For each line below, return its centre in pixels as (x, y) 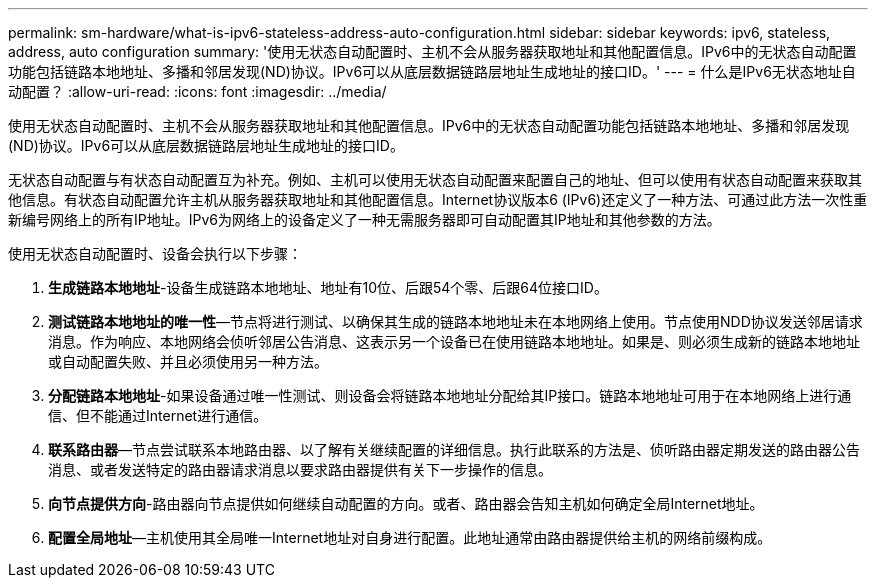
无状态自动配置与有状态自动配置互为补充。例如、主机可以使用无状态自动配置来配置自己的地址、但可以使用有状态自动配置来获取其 (435, 179)
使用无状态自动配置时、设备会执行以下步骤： (155, 253)
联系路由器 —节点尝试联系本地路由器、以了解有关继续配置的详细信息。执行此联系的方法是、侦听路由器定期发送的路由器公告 (454, 449)
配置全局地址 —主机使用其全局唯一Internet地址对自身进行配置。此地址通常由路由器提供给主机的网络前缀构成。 (410, 537)
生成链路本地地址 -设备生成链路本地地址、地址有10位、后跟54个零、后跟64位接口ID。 (328, 287)
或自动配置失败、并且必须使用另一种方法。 (188, 361)
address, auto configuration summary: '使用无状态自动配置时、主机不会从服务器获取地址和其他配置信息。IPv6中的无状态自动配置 (432, 51)
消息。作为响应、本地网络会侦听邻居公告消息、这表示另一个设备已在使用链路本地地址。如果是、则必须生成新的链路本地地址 (454, 341)
